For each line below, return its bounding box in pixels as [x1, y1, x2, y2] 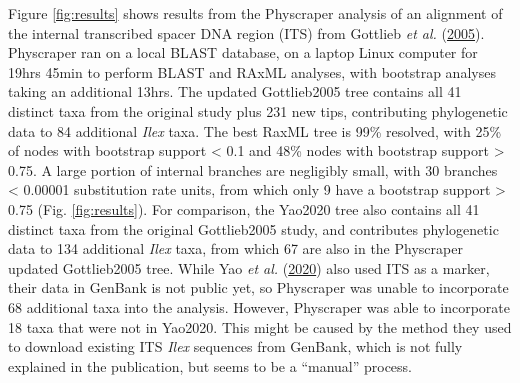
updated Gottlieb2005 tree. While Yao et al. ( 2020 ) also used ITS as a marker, [8, 257, 490, 278]
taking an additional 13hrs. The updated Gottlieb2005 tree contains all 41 [8, 81, 462, 102]
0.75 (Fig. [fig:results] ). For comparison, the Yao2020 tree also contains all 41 [8, 198, 480, 219]
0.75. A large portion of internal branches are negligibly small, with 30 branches [8, 159, 498, 180]
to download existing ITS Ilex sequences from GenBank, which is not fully [8, 336, 463, 357]
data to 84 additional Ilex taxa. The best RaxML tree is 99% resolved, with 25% [8, 120, 502, 141]
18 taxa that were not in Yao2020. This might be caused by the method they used [8, 316, 512, 337]
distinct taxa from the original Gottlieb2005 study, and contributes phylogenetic [8, 218, 499, 239]
